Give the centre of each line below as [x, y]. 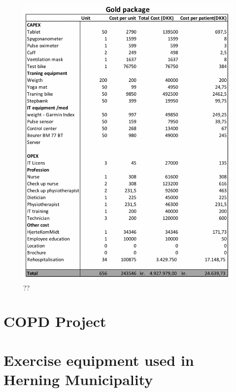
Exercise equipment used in [99, 360]
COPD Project [55, 321]
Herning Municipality [78, 379]
